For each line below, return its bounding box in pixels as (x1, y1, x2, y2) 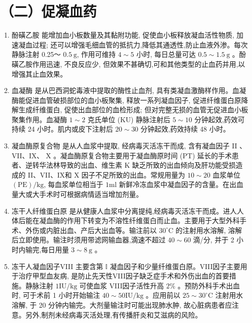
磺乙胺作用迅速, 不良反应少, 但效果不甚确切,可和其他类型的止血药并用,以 (11, 58, 245, 69)
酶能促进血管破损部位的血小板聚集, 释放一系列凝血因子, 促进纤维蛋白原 (11, 94, 241, 105)
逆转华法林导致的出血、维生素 (25, 160, 122, 170)
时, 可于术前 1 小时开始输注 (11, 290, 100, 300)
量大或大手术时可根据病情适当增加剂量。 (11, 189, 143, 199)
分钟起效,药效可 (194, 114, 245, 124)
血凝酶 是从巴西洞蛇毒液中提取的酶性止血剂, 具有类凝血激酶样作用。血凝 (11, 85, 247, 95)
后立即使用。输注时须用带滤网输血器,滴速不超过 (11, 234, 166, 245)
